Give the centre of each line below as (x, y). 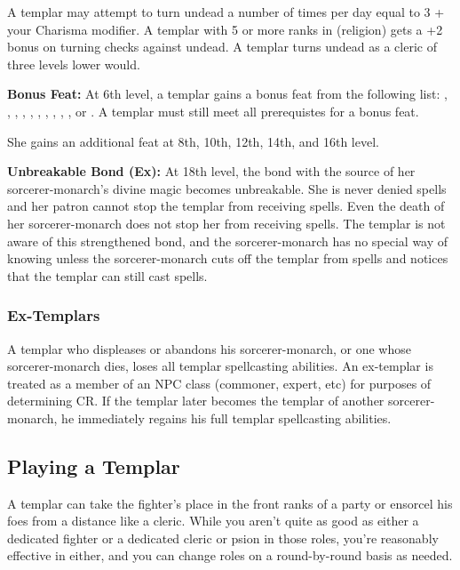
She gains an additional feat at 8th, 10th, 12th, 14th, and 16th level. (193, 141)
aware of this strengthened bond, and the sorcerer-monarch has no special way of (228, 241)
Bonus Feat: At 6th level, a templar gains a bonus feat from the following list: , (227, 94)
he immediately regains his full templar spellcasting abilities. (226, 417)
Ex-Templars (54, 315)
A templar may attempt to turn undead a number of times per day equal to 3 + (226, 12)
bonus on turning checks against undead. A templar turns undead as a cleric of (222, 47)
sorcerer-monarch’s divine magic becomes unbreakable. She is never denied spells (227, 188)
